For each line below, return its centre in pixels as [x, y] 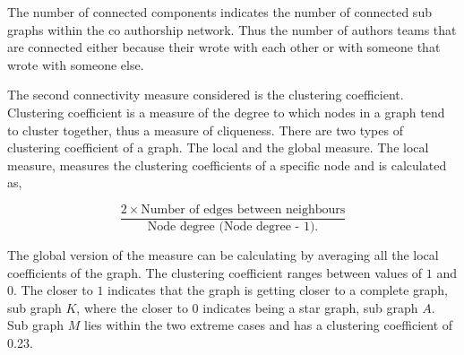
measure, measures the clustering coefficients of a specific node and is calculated [227, 165]
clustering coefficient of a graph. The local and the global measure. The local [218, 147]
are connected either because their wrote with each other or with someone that [224, 47]
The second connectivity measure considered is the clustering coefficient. [206, 95]
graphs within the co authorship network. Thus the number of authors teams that [232, 29]
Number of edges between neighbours [243, 209]
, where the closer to [132, 307]
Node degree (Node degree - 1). [233, 227]
